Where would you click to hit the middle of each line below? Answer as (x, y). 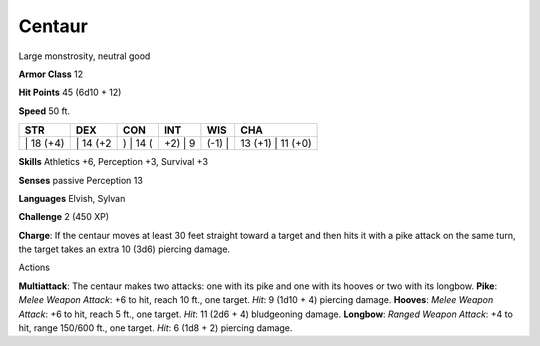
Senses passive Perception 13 (81, 180)
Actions (34, 267)
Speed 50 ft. (44, 111)
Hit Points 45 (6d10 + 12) (70, 92)
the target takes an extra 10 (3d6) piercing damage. (124, 249)
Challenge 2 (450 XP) (64, 217)
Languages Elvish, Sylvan (72, 198)
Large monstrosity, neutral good (84, 56)
